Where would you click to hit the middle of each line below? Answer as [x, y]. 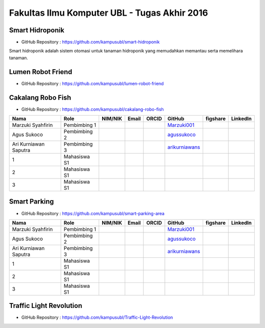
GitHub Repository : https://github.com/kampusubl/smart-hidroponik [91, 42]
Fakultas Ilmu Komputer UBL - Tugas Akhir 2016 [108, 13]
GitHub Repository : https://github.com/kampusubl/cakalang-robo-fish [93, 109]
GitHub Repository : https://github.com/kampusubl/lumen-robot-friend [93, 83]
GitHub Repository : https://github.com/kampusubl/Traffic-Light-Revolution [97, 317]
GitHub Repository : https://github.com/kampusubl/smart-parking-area [93, 213]
